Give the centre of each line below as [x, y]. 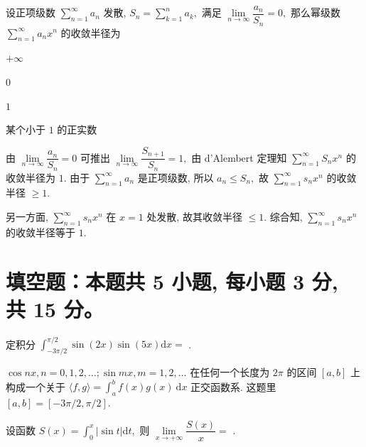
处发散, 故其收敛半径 [194, 217]
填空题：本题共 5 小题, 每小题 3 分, [172, 281]
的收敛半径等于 [41, 232]
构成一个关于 [36, 386]
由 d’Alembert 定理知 [239, 157]
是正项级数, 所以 [176, 177]
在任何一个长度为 [230, 372]
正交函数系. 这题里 [233, 386]
